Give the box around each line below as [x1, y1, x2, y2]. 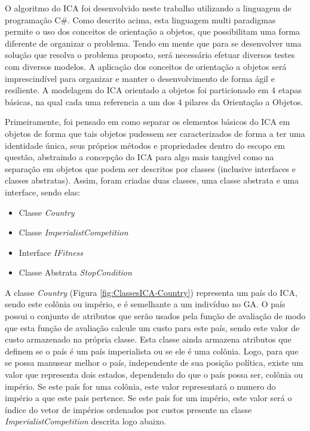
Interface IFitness [19, 246, 84, 258]
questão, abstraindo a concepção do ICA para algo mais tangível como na [5, 151, 274, 163]
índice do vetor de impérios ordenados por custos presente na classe [5, 403, 252, 415]
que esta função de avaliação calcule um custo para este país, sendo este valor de [5, 321, 300, 334]
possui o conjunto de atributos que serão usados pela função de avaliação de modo [5, 310, 306, 322]
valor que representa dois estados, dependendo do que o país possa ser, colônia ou [5, 368, 303, 381]
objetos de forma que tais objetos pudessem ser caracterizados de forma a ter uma [5, 127, 305, 139]
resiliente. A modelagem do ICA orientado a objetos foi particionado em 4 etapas [5, 84, 302, 96]
